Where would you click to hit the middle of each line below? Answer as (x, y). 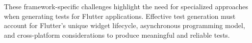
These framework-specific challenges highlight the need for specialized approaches (126, 6)
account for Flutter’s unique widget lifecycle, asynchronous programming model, (125, 25)
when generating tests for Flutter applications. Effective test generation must (120, 16)
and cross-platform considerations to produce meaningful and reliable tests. (117, 35)
